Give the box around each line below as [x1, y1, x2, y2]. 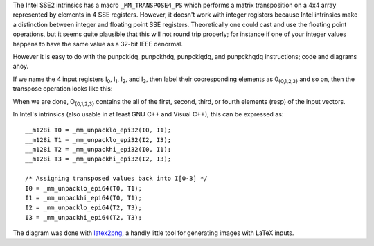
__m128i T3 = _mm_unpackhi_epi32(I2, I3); [25, 155, 172, 163]
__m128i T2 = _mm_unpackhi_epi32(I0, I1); [25, 146, 172, 154]
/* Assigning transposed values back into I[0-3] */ [25, 175, 208, 183]
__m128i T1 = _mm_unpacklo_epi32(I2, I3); [25, 136, 172, 143]
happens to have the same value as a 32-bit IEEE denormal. [12, 39, 183, 48]
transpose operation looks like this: [12, 85, 113, 93]
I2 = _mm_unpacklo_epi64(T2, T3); [25, 204, 142, 211]
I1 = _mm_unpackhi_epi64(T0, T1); [25, 194, 142, 202]
